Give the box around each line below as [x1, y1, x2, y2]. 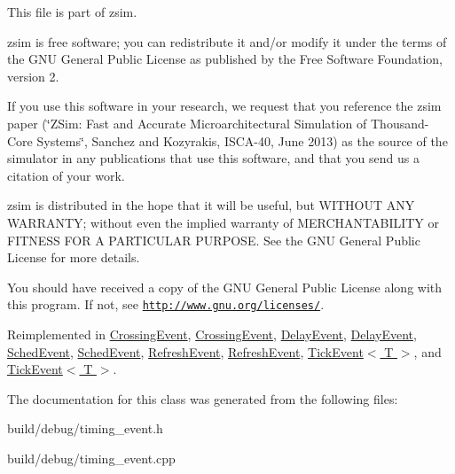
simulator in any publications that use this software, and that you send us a [7, 149, 420, 167]
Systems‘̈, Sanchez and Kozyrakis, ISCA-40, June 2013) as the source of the [36, 131, 448, 150]
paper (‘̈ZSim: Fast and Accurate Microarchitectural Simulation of [7, 113, 367, 132]
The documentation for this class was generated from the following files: [7, 389, 398, 408]
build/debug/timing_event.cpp [7, 448, 176, 467]
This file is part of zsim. [7, 3, 137, 20]
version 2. [7, 66, 59, 85]
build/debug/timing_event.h [7, 419, 163, 438]
